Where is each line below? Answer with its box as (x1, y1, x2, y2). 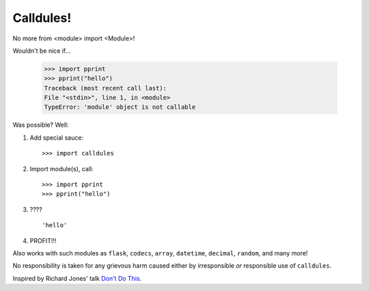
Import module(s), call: (29, 164, 94, 173)
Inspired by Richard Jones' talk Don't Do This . (12, 274, 142, 282)
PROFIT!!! (29, 236, 57, 244)
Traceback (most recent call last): (44, 84, 167, 92)
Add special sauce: (29, 134, 84, 142)
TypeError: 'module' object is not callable (44, 103, 196, 111)
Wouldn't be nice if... (12, 47, 71, 55)
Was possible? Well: (12, 121, 69, 129)
